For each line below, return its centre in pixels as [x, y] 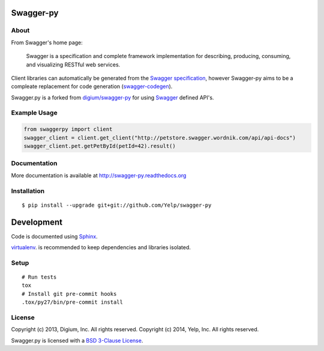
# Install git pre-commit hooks [69, 294]
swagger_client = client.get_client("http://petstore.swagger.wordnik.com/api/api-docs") [160, 137]
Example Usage [34, 113]
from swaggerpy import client [68, 129]
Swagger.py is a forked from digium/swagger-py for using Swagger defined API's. [112, 97]
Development [37, 222]
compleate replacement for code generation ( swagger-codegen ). [92, 86]
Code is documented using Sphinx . [55, 236]
